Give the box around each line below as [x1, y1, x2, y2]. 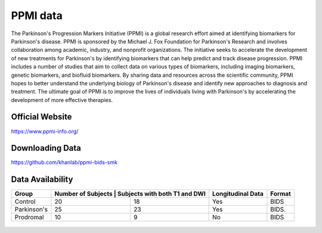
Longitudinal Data [212, 189, 264, 198]
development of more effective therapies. [11, 96, 113, 104]
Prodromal [14, 213, 44, 222]
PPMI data [11, 9, 63, 22]
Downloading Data [11, 143, 82, 153]
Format [270, 189, 292, 198]
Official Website [11, 112, 72, 122]
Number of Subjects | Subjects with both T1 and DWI [54, 189, 206, 198]
